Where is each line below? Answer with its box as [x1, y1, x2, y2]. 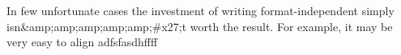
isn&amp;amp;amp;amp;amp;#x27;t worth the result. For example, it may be [6, 18, 393, 34]
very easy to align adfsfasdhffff [6, 33, 158, 50]
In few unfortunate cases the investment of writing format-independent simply [6, 2, 395, 18]
